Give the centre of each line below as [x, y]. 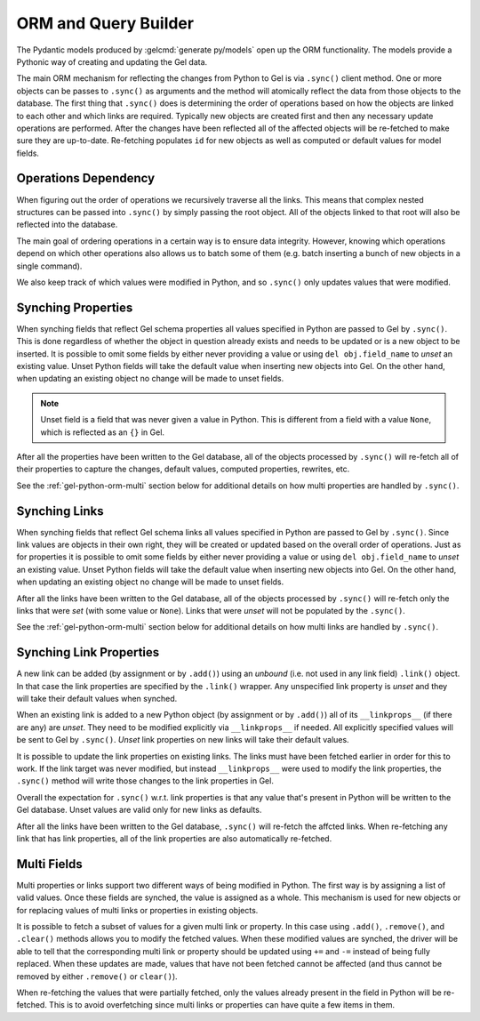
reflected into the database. [67, 225]
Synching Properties [75, 307]
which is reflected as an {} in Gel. [102, 432]
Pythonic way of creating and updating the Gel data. [112, 61]
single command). [49, 266]
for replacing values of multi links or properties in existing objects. [137, 910]
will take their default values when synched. [97, 699]
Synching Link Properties [88, 652]
